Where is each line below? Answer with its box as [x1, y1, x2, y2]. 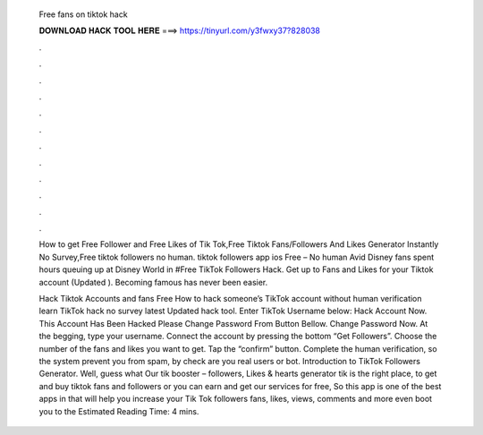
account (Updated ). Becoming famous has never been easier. [38, 277, 268, 287]
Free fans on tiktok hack [38, 9, 129, 20]
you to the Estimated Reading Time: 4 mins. [38, 405, 199, 416]
